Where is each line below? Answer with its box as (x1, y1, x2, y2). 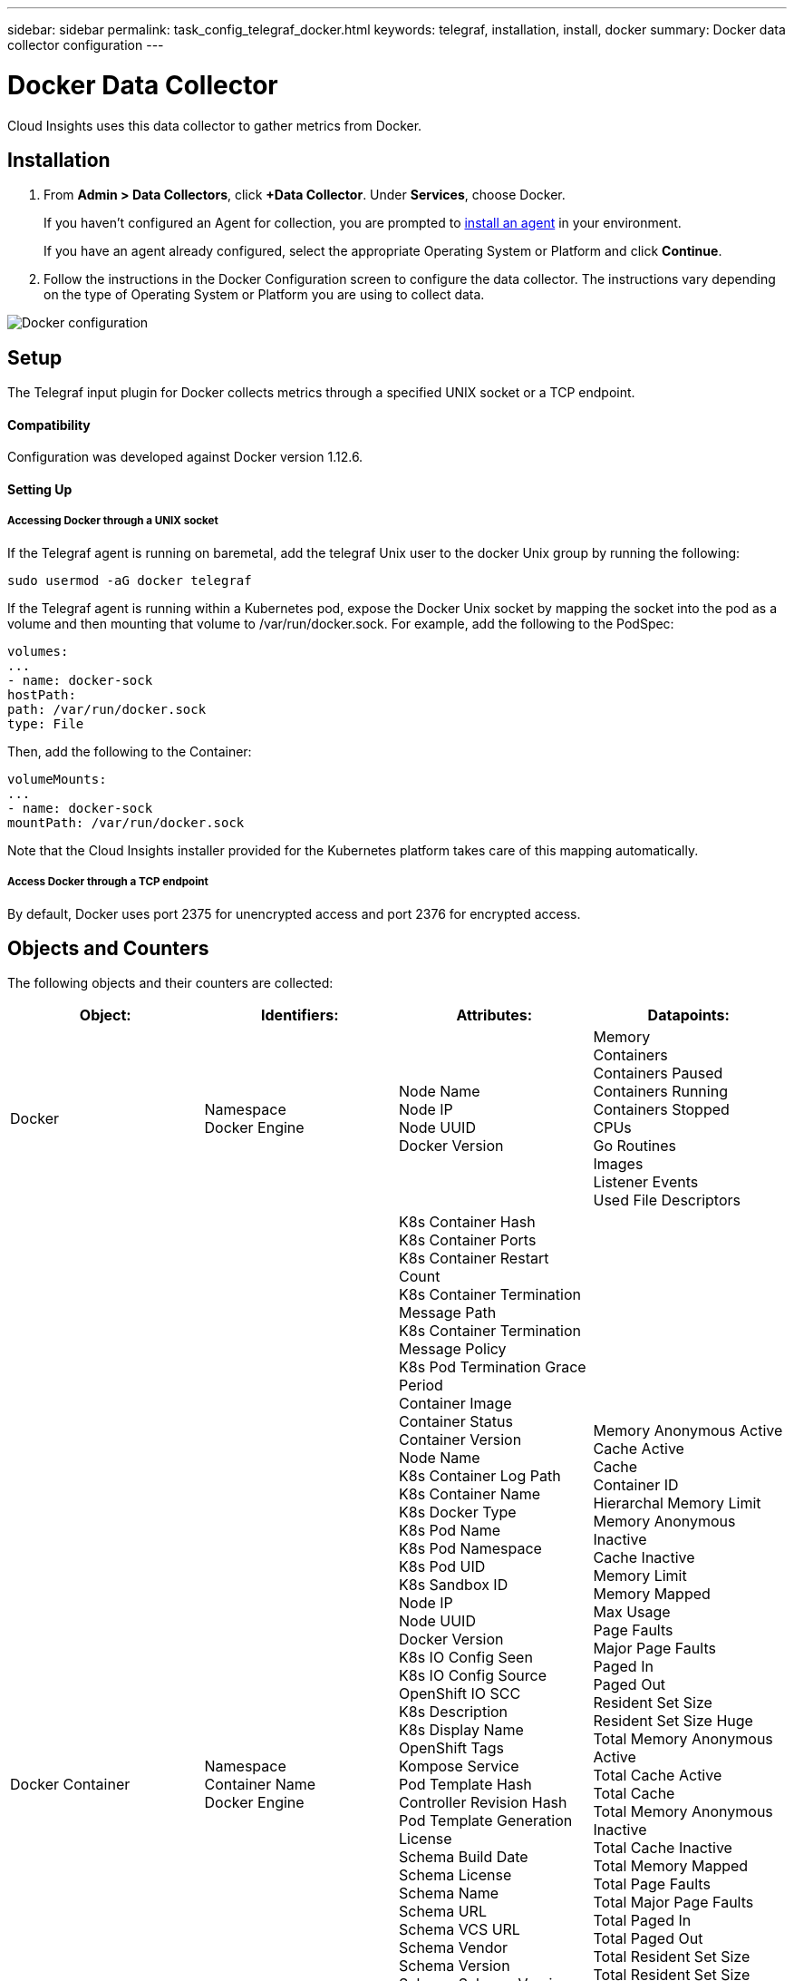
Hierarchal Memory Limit (593, 1494, 761, 1513)
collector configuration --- (7, 37, 164, 53)
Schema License (399, 1866, 512, 1885)
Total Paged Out (593, 1929, 703, 1948)
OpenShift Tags (399, 1739, 504, 1758)
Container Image (399, 1394, 512, 1413)
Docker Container (10, 1775, 131, 1794)
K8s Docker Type (399, 1503, 517, 1522)
